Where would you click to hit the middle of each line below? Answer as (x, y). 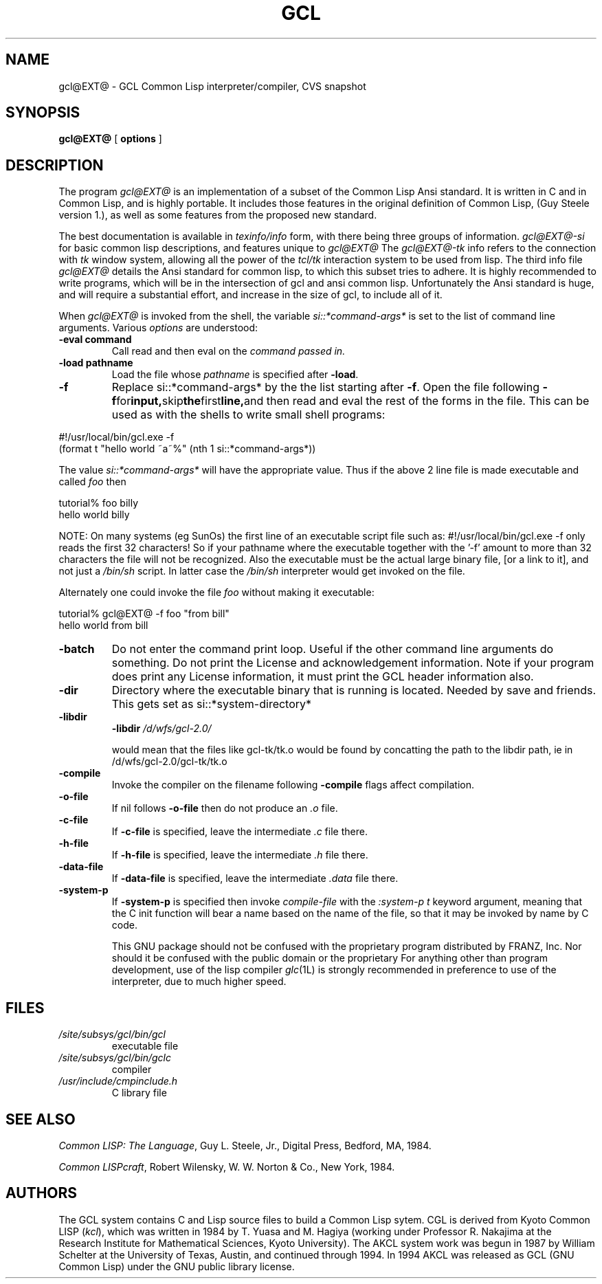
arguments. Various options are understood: (158, 328)
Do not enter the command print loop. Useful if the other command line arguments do (333, 649)
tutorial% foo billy (98, 503)
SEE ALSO (41, 1119)
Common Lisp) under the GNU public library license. (177, 1266)
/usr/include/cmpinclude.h (118, 1081)
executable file (145, 1046)
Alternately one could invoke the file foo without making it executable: (216, 593)
